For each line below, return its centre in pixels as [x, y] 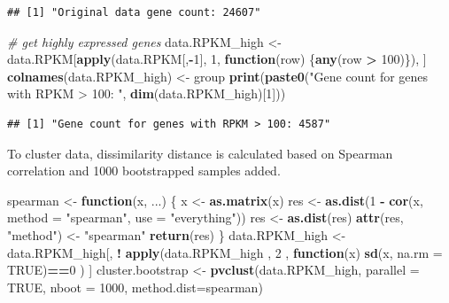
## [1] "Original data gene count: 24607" [134, 12]
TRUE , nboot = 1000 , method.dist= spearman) [135, 287]
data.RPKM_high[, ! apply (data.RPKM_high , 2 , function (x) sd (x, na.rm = [225, 252]
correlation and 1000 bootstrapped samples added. [144, 171]
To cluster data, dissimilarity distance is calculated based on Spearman [200, 153]
